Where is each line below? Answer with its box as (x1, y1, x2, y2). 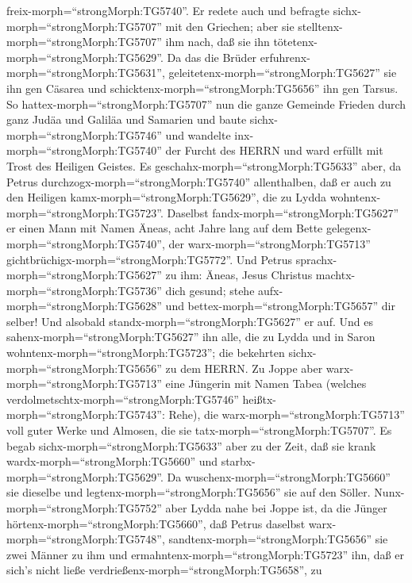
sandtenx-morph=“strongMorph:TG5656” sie (168, 531, 388, 547)
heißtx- (242, 390, 276, 407)
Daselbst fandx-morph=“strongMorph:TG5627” (167, 204, 399, 221)
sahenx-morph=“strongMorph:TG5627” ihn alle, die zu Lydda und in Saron (6, 328, 375, 345)
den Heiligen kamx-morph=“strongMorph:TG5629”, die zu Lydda (6, 189, 327, 205)
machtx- (315, 267, 356, 283)
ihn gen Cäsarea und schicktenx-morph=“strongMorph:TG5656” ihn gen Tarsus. (6, 79, 399, 96)
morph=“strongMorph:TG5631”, (6, 64, 165, 81)
